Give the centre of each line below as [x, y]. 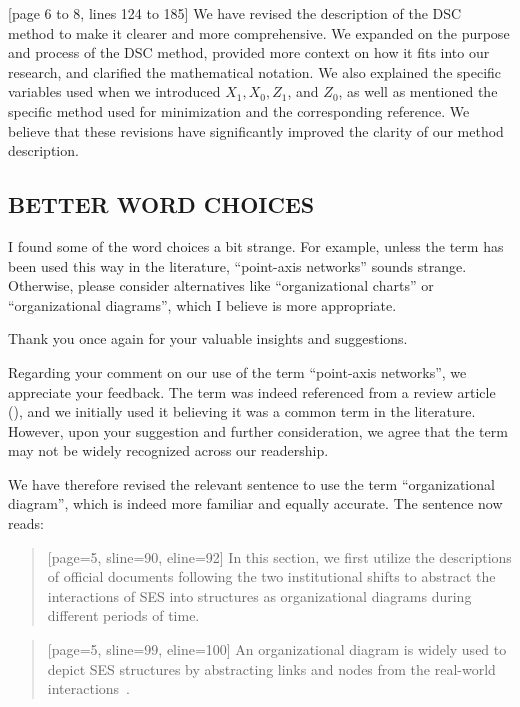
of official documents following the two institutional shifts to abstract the [271, 576]
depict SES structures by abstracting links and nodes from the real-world [271, 668]
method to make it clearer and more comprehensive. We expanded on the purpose [259, 32]
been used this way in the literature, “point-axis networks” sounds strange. [237, 265]
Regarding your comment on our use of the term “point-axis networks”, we [237, 371]
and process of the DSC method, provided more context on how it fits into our [249, 52]
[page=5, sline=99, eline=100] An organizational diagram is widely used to [277, 649]
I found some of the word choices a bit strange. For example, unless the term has [256, 245]
